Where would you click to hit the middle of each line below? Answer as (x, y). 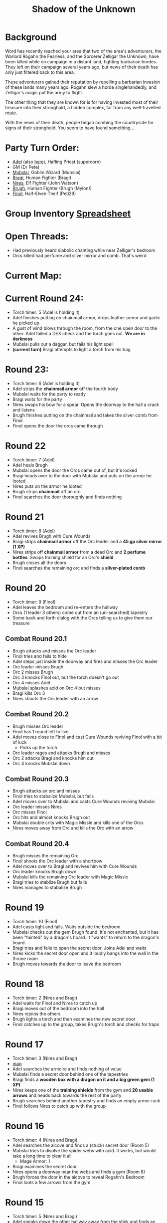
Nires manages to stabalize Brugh (47, 888)
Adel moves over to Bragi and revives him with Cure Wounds (75, 866)
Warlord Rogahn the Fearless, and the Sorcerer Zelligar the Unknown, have (82, 56)
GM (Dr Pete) (26, 167)
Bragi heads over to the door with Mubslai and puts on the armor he (82, 476)
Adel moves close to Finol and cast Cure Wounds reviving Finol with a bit (87, 737)
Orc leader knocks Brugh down (44, 872)
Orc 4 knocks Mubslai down (41, 763)
